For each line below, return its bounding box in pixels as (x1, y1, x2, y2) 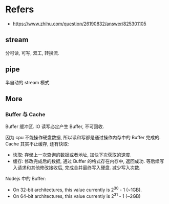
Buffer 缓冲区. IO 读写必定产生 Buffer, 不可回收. (5, 123, 104, 129)
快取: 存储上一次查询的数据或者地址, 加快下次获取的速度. (12, 152, 132, 158)
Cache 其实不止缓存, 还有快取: (5, 141, 69, 147)
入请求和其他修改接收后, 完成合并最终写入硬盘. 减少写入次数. (12, 164, 141, 171)
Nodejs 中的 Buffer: (5, 176, 46, 182)
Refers (5, 4, 34, 15)
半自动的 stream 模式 (5, 79, 50, 85)
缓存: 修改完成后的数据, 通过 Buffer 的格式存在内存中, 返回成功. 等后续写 (12, 158, 164, 164)
